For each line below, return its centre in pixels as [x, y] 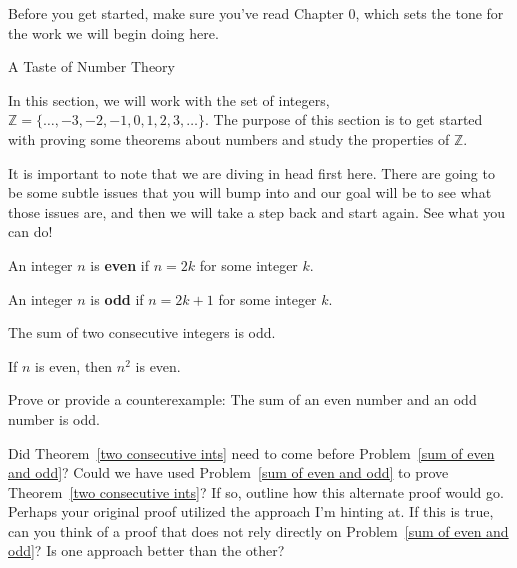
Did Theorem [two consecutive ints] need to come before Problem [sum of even [251, 452]
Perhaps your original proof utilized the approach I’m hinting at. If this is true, [251, 511]
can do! [30, 231]
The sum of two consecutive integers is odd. [142, 332]
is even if [120, 264]
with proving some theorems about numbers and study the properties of [229, 138]
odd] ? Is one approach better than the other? [146, 550]
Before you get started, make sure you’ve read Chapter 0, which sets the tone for [256, 13]
